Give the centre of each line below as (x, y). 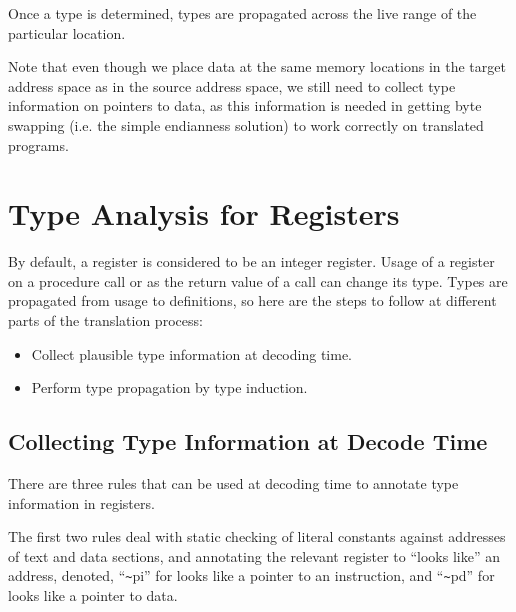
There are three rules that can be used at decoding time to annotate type (233, 483)
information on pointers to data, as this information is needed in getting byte (245, 105)
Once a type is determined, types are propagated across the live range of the (242, 13)
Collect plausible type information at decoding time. (191, 353)
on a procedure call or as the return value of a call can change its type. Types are (258, 280)
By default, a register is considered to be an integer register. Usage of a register (251, 261)
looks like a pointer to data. (93, 595)
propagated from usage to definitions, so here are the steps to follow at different (252, 300)
